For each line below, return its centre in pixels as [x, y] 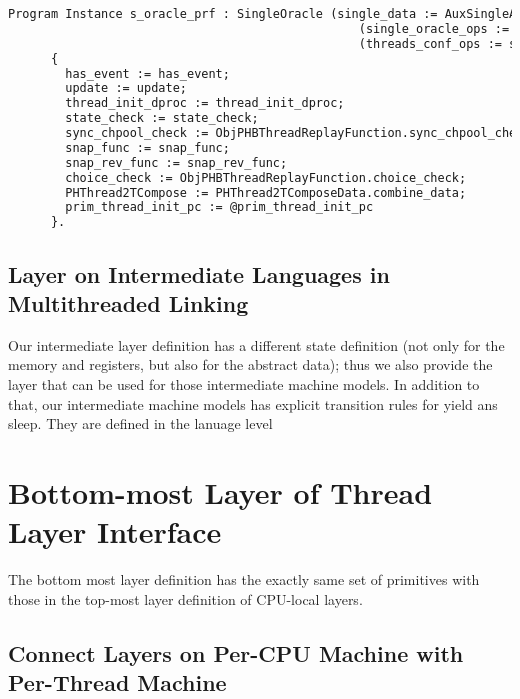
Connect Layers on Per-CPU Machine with [236, 652]
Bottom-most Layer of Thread [220, 491]
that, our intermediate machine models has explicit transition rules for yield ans [253, 403]
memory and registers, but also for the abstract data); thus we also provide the [250, 364]
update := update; [126, 88]
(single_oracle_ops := [434, 28]
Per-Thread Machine [117, 681]
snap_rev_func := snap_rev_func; [176, 162]
